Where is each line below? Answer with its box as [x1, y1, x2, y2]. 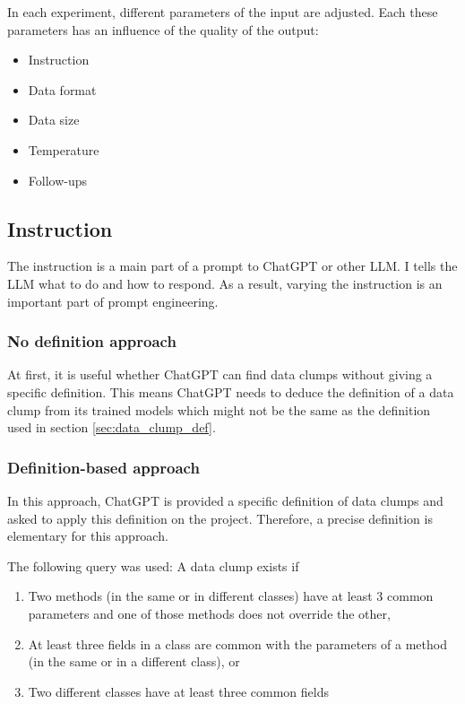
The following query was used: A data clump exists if [7, 556, 299, 575]
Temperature [28, 140, 99, 159]
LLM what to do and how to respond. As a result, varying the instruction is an [7, 274, 443, 292]
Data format [28, 80, 97, 99]
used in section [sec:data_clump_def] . [7, 418, 216, 437]
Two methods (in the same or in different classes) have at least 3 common [28, 587, 434, 605]
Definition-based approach [7, 456, 200, 478]
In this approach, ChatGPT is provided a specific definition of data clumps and [7, 491, 443, 509]
